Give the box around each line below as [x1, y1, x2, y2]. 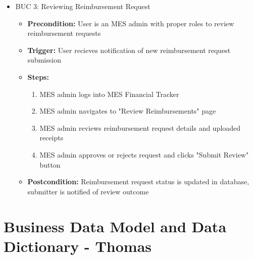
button [39, 159, 61, 170]
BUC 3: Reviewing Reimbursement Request [15, 1, 150, 11]
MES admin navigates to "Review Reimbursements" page [39, 106, 216, 116]
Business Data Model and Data [4, 216, 227, 236]
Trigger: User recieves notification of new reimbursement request [27, 44, 231, 55]
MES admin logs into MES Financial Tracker [39, 88, 179, 99]
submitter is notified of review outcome [27, 186, 149, 196]
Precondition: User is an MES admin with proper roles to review [27, 18, 234, 28]
